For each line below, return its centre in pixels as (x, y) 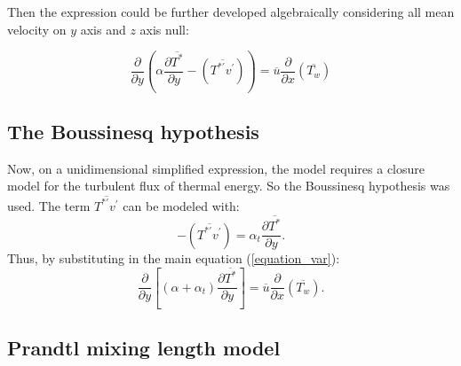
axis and (103, 29)
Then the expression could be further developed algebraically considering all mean (231, 12)
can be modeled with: (181, 205)
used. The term (49, 205)
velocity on (37, 29)
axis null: (164, 29)
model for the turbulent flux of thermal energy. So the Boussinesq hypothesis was (229, 186)
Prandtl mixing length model (144, 348)
